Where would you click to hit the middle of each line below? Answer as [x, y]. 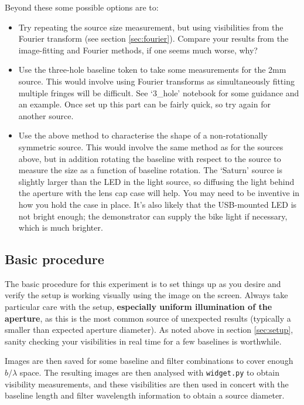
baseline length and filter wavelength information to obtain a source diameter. [145, 395]
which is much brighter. [61, 227]
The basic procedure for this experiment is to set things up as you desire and [143, 283]
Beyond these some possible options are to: [82, 7]
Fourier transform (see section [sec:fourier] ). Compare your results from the [153, 38]
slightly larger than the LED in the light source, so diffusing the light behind [156, 181]
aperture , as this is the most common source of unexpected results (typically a [148, 318]
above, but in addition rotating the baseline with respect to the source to [150, 158]
